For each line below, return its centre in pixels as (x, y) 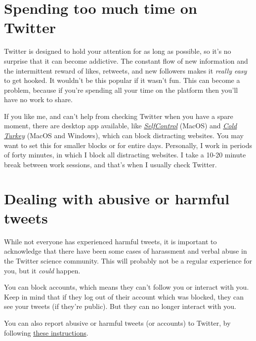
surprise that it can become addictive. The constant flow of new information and (126, 60)
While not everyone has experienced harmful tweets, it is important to (110, 241)
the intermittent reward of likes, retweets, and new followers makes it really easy (126, 70)
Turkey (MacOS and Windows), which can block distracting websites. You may (124, 135)
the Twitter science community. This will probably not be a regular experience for (128, 260)
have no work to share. (38, 99)
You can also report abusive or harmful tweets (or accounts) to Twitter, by (117, 322)
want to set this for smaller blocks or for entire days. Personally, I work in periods (128, 145)
